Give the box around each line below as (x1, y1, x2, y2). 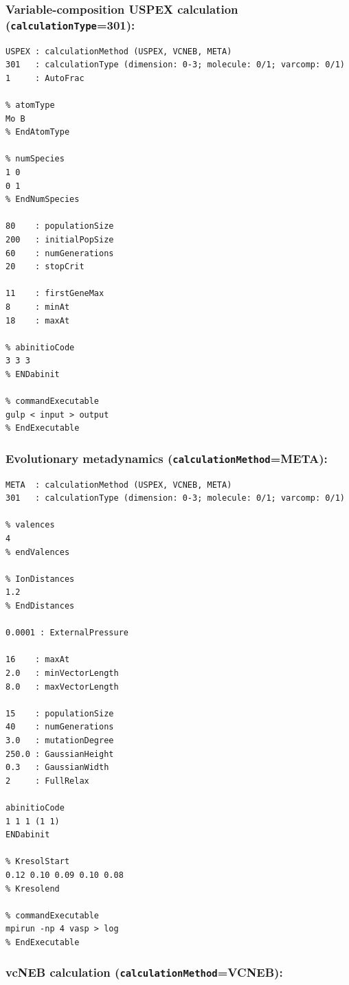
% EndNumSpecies (5, 194, 80, 205)
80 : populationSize (5, 221, 114, 231)
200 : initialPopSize (5, 235, 114, 245)
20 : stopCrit (5, 262, 85, 272)
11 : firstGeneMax (5, 288, 104, 299)
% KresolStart (5, 857, 70, 867)
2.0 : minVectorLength (5, 668, 119, 679)
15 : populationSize (5, 708, 114, 718)
